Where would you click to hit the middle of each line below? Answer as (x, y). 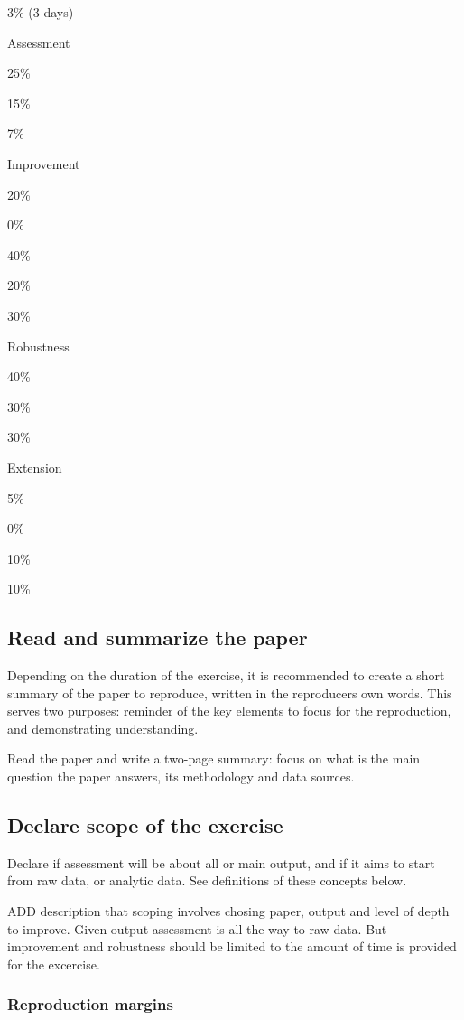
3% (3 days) (41, 12)
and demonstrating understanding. (103, 728)
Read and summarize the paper (158, 637)
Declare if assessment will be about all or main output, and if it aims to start (221, 862)
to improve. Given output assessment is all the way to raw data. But (197, 928)
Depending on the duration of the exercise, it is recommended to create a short (226, 675)
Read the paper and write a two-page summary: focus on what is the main (214, 758)
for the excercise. (54, 964)
